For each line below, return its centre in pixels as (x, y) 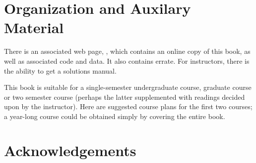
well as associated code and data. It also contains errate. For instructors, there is (127, 61)
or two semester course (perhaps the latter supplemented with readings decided (125, 97)
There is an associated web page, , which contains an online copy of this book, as (127, 51)
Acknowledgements (70, 150)
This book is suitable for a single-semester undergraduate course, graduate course (128, 87)
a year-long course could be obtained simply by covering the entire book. (115, 116)
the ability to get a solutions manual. (60, 70)
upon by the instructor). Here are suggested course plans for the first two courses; (128, 106)
